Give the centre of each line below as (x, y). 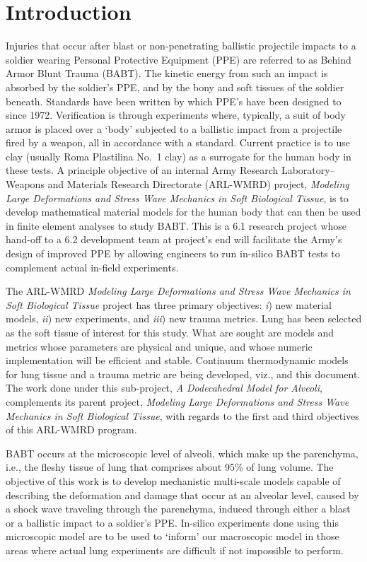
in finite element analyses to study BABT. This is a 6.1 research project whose (176, 225)
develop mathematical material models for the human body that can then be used (183, 212)
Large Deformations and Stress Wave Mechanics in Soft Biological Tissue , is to (177, 198)
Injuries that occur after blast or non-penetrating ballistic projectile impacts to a (181, 46)
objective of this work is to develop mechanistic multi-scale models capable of (173, 480)
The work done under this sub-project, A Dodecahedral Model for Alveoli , (164, 388)
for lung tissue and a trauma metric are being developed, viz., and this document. (183, 374)
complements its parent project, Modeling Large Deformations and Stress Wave (177, 401)
